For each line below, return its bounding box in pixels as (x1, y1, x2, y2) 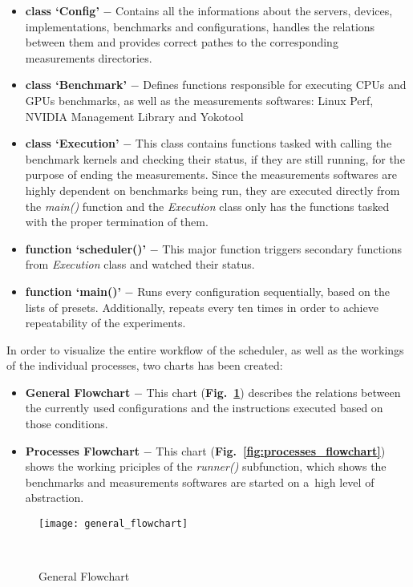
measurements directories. (25, 49, 152, 66)
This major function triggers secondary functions (162, 240, 403, 257)
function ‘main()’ (25, 282, 121, 299)
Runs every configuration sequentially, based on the (137, 282, 390, 299)
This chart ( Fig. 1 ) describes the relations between (146, 383, 401, 400)
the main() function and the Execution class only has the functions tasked (25, 197, 390, 214)
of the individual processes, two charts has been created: (6, 357, 283, 374)
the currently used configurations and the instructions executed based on (25, 399, 383, 416)
